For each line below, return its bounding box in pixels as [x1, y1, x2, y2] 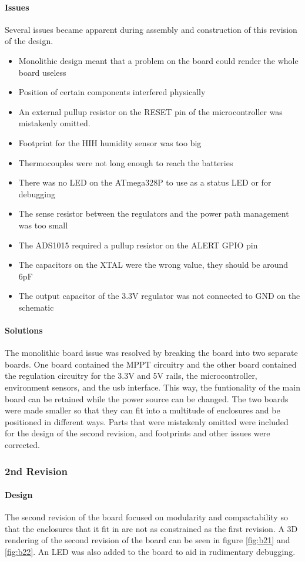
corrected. [5, 439, 40, 451]
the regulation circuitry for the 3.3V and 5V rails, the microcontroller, [5, 369, 257, 382]
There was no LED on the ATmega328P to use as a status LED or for [18, 176, 272, 189]
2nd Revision [5, 463, 68, 478]
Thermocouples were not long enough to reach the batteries [18, 156, 233, 169]
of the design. [5, 35, 53, 47]
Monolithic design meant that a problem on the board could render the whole [18, 54, 299, 66]
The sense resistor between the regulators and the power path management [18, 207, 289, 220]
